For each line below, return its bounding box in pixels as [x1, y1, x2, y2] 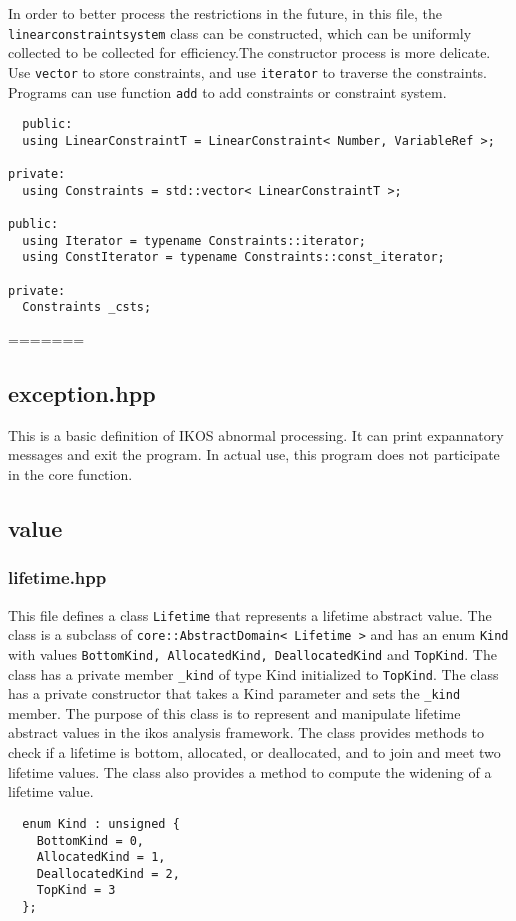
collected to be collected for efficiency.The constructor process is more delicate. [8, 42, 491, 63]
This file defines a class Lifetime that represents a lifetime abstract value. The [8, 604, 492, 625]
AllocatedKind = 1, [36, 850, 166, 865]
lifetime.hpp [8, 565, 107, 590]
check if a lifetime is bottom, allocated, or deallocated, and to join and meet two [8, 742, 501, 763]
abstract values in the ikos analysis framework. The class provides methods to [8, 722, 485, 743]
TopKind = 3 [36, 883, 116, 898]
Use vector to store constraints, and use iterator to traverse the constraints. [8, 61, 488, 82]
